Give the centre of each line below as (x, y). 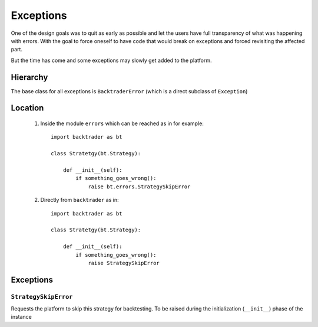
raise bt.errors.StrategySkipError (139, 187)
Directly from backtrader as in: (79, 200)
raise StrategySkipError (124, 263)
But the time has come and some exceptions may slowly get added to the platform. (111, 60)
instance (21, 317)
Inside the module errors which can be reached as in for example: (122, 123)
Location (27, 108)
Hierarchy (29, 77)
